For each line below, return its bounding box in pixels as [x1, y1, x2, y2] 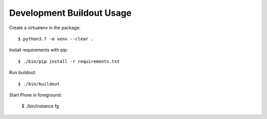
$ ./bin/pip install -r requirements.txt [18, 58, 120, 64]
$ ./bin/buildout [18, 81, 60, 86]
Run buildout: [9, 70, 37, 76]
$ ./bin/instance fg [21, 103, 59, 109]
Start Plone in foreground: [9, 92, 62, 98]
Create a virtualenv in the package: [9, 25, 81, 31]
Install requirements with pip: [9, 47, 68, 53]
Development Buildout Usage [9, 7, 132, 18]
